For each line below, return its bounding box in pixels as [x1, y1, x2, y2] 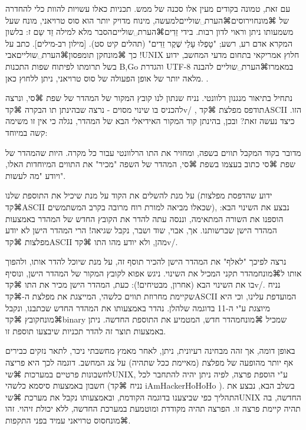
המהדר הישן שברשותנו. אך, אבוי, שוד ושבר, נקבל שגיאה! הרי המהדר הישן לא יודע [5, 224, 277, 236]
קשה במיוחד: [5, 126, 48, 138]
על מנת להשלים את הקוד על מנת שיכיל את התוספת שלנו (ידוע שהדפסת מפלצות [5, 189, 272, 201]
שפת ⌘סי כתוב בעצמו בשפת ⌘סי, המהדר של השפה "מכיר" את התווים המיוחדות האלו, [5, 158, 295, 170]
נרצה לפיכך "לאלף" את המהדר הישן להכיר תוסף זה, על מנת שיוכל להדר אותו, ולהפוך [5, 255, 287, 268]
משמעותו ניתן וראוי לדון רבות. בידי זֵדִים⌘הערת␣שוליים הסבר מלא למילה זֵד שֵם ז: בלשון [5, 25, 294, 38]
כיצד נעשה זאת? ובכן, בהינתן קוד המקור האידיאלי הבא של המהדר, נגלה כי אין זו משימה [5, 115, 295, 127]
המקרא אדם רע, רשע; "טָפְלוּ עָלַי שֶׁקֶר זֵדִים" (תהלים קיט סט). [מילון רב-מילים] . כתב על [5, 37, 292, 49]
